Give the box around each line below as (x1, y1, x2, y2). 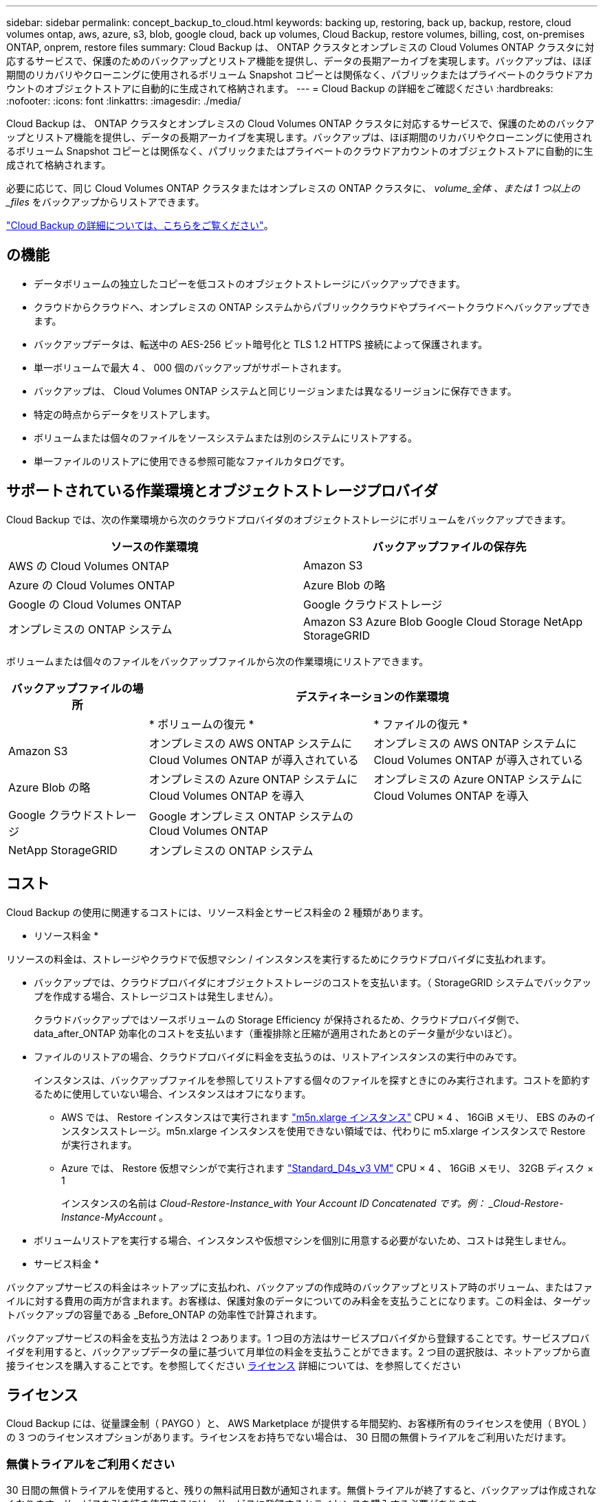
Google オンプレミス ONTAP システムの (149, 809, 354, 823)
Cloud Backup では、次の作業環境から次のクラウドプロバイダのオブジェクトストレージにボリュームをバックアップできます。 (6, 513, 571, 525)
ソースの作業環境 (110, 539, 199, 554)
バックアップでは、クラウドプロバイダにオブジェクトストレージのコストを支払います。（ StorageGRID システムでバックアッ (34, 976, 592, 988)
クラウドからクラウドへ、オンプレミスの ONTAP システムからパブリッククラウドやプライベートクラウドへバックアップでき (34, 301, 591, 313)
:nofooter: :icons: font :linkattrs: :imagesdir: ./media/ (6, 95, 241, 107)
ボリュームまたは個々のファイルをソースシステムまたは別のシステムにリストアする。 (34, 431, 418, 444)
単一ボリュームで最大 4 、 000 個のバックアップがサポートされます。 (34, 361, 347, 373)
